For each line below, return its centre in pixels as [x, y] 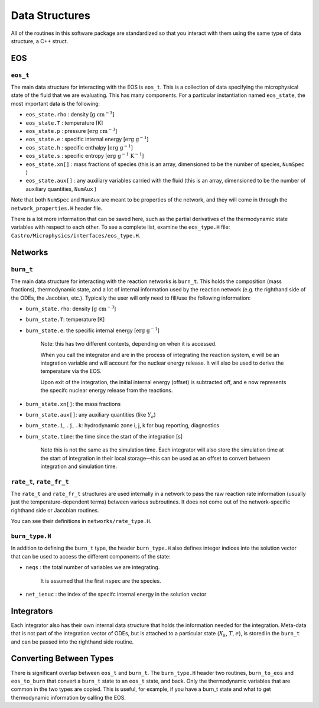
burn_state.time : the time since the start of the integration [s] [104, 436]
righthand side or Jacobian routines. [55, 510]
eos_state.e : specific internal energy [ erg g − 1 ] [87, 139]
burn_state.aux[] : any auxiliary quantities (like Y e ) [91, 415]
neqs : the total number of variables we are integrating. [93, 567]
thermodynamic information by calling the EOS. [69, 697]
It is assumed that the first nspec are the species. [101, 581]
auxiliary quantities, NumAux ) [61, 189]
